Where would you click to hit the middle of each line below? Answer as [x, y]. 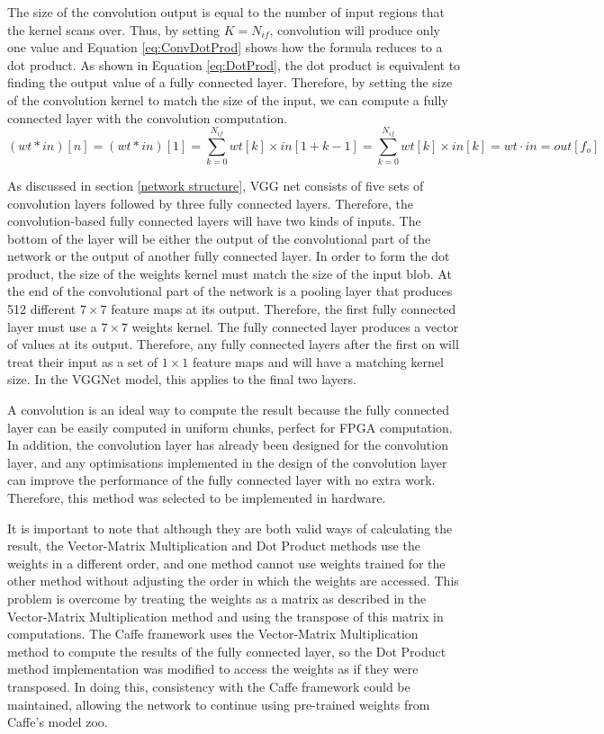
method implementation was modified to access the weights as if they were [213, 669]
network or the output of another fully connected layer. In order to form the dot [229, 256]
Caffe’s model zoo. [58, 722]
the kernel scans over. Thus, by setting [114, 29]
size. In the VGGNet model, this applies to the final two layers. [182, 379]
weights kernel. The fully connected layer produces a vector [295, 326]
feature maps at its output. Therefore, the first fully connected [284, 309]
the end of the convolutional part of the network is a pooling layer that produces [230, 291]
